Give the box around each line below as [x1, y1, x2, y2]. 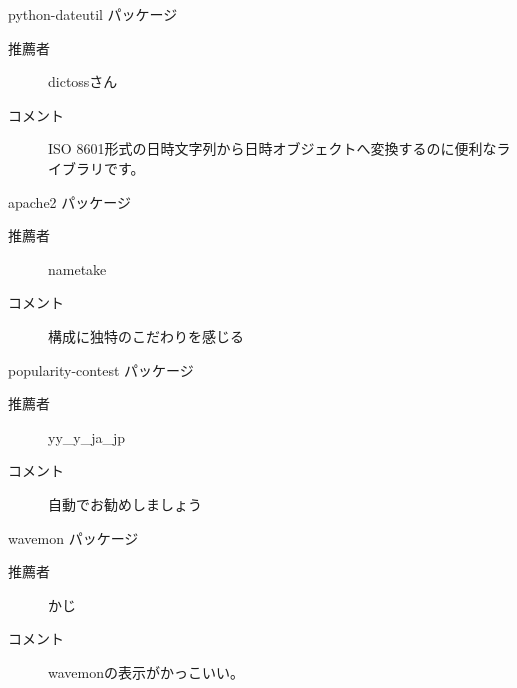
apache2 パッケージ [8, 191, 131, 212]
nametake [48, 258, 107, 279]
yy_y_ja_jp [48, 426, 126, 447]
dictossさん [48, 71, 118, 92]
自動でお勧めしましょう [48, 493, 202, 514]
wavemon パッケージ [8, 527, 139, 548]
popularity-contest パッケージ [8, 359, 194, 380]
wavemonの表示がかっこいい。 [48, 661, 244, 682]
